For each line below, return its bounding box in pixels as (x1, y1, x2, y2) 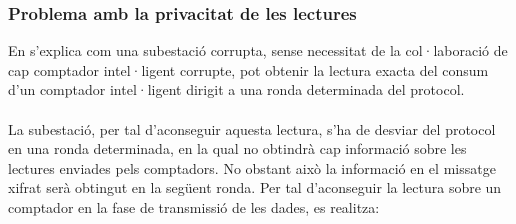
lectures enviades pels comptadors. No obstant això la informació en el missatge (8, 157, 496, 178)
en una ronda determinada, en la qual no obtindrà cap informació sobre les (8, 138, 467, 159)
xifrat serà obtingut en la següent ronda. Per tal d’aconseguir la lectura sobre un (8, 177, 502, 198)
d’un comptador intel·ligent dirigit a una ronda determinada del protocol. (8, 79, 465, 100)
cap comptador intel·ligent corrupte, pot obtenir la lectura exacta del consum (8, 59, 489, 80)
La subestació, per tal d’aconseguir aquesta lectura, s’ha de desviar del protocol (8, 118, 496, 139)
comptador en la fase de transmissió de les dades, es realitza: (8, 196, 380, 217)
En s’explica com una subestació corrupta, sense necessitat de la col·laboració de (8, 40, 508, 61)
